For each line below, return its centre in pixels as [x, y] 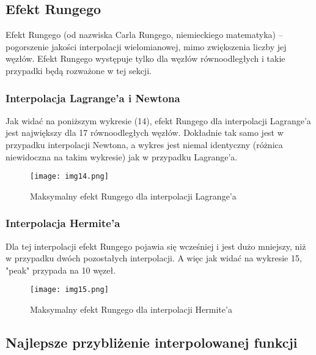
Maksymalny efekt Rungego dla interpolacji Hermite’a [131, 309]
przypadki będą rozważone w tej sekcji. [79, 70]
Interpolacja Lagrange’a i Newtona [93, 98]
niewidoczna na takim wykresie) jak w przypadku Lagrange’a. [122, 156]
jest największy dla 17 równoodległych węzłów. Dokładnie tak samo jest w [145, 133]
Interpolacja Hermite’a [63, 223]
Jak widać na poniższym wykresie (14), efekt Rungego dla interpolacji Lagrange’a [158, 120]
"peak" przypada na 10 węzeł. [61, 270]
